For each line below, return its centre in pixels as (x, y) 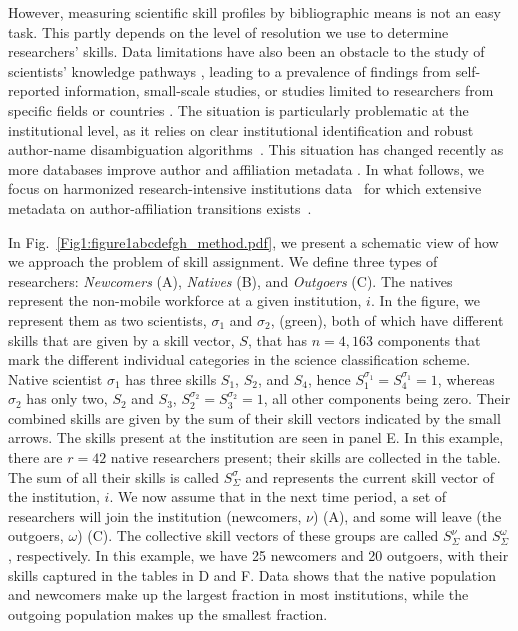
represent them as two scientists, (107, 319)
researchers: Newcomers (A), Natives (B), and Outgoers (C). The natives (230, 280)
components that (429, 339)
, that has (277, 339)
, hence (329, 378)
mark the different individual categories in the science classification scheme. (239, 359)
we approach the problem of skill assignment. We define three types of (223, 261)
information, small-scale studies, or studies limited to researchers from (279, 90)
